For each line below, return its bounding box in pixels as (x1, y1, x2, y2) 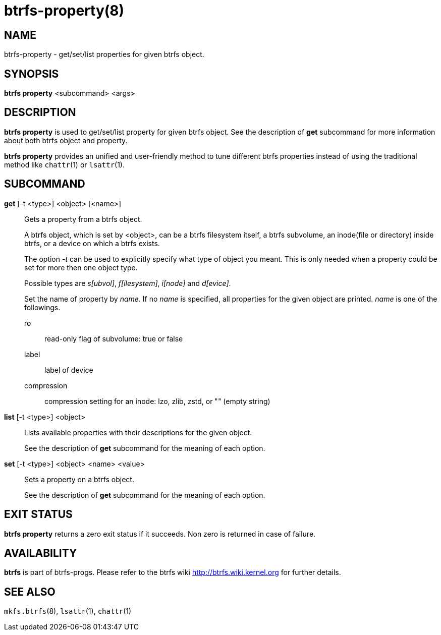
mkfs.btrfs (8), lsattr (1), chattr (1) (4, 607, 132, 616)
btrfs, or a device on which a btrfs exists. (24, 239, 160, 248)
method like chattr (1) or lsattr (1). (4, 160, 125, 169)
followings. (24, 303, 61, 312)
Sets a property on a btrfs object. (24, 475, 134, 484)
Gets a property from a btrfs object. (24, 214, 142, 223)
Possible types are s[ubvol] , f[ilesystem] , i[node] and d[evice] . (24, 278, 231, 287)
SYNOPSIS (4, 67, 59, 80)
